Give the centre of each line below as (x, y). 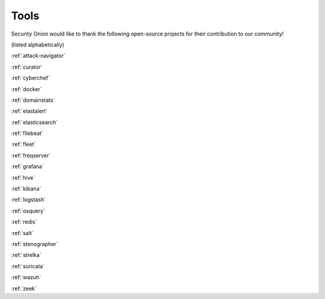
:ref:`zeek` (24, 288)
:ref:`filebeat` (27, 133)
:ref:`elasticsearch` (35, 122)
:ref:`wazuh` (26, 277)
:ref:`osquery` (28, 210)
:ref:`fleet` (23, 144)
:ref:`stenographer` (35, 244)
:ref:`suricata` (28, 266)
